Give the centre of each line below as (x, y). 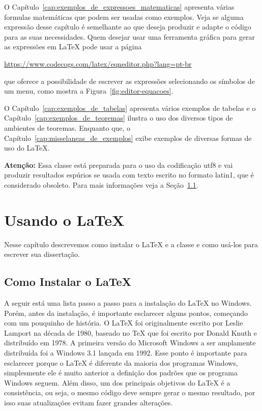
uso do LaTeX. (27, 148)
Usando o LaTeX (64, 219)
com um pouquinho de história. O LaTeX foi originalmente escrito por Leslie (124, 323)
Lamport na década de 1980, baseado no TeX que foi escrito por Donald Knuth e (130, 332)
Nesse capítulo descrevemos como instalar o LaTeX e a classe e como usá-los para (131, 244)
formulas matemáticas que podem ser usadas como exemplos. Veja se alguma (124, 17)
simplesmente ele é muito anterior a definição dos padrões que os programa (121, 373)
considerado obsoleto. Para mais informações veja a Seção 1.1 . (101, 184)
